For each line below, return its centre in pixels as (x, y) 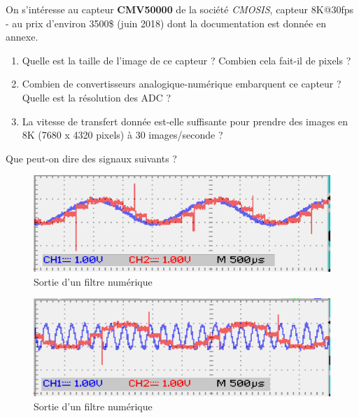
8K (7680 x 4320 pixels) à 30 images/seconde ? (122, 135)
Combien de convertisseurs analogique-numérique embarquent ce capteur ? (182, 84)
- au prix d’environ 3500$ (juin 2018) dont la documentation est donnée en (166, 23)
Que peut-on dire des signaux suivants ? (91, 158)
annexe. (22, 37)
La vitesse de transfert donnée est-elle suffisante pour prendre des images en (185, 121)
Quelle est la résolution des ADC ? (97, 97)
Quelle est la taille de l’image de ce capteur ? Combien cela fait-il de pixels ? (186, 60)
